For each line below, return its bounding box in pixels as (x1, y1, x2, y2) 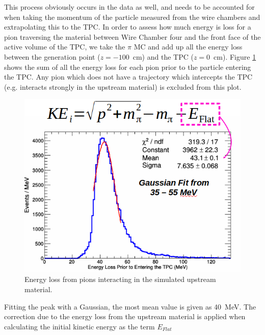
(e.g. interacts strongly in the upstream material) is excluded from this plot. (4, 81, 242, 92)
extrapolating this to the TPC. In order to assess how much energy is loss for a (4, 21, 251, 32)
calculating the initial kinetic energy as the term (4, 321, 155, 331)
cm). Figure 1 (214, 51, 256, 62)
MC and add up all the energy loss (134, 41, 243, 52)
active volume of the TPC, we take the (4, 41, 125, 52)
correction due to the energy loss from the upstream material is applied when (4, 311, 246, 322)
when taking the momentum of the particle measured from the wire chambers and (4, 11, 260, 22)
